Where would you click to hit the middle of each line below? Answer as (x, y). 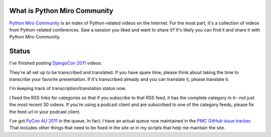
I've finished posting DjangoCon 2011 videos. (56, 63)
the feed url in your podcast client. (45, 111)
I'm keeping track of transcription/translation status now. (68, 88)
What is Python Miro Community (61, 11)
